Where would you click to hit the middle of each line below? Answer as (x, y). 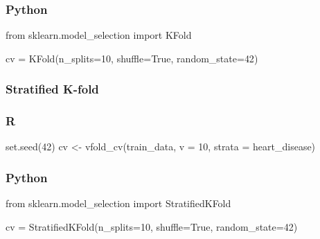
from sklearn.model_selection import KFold (99, 35)
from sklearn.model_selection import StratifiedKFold (118, 203)
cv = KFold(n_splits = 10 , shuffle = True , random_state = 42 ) (132, 58)
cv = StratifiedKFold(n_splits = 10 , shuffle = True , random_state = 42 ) (152, 226)
